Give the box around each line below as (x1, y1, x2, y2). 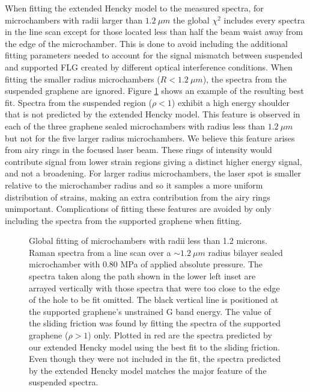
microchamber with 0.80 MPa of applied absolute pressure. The (29, 258, 263, 270)
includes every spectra (223, 13, 305, 26)
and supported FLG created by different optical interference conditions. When (5, 60, 293, 73)
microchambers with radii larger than (5, 13, 142, 26)
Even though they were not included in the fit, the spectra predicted (29, 352, 281, 365)
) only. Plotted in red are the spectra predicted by (88, 329, 272, 341)
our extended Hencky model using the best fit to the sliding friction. (29, 340, 280, 353)
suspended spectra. (29, 376, 99, 388)
